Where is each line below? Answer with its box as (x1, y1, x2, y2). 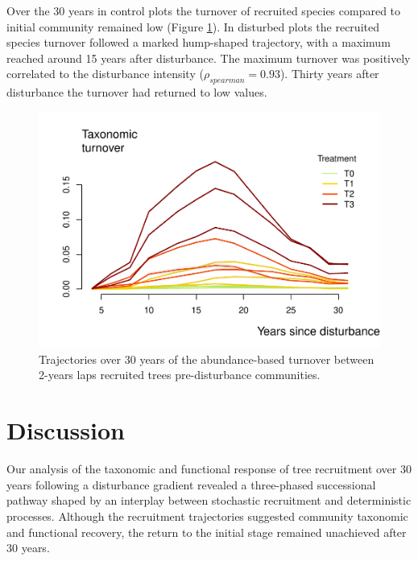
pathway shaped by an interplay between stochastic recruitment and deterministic (6, 492, 412, 509)
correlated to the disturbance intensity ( (6, 65, 204, 82)
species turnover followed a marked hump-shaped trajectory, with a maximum (6, 34, 391, 51)
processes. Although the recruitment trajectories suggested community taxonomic (6, 507, 408, 524)
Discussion (6, 414, 125, 447)
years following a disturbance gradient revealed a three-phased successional (6, 476, 376, 493)
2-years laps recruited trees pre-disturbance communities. (39, 366, 321, 383)
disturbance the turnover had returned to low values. (6, 84, 267, 101)
